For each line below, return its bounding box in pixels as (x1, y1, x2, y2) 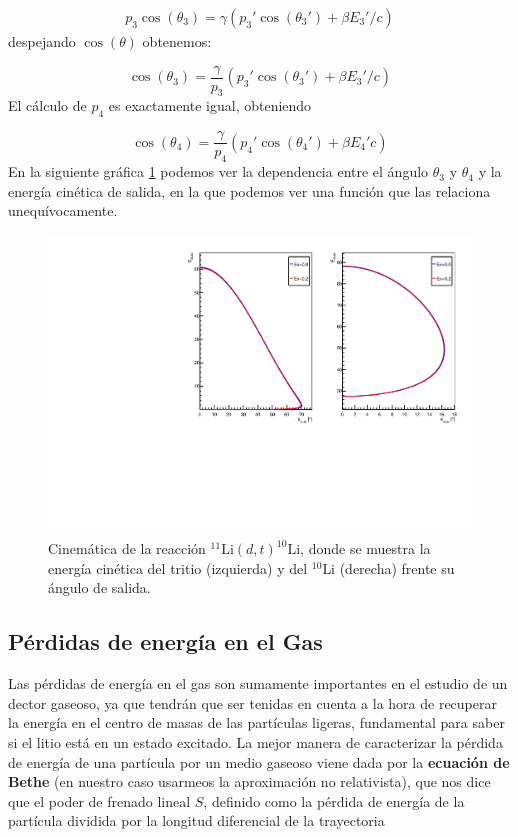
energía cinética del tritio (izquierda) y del (48, 557, 308, 578)
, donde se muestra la (300, 538, 431, 559)
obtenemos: (142, 31, 212, 52)
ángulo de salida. (48, 577, 151, 598)
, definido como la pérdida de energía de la (203, 790, 465, 811)
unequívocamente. (8, 200, 118, 221)
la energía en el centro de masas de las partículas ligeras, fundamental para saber (8, 712, 505, 733)
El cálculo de (8, 95, 87, 116)
